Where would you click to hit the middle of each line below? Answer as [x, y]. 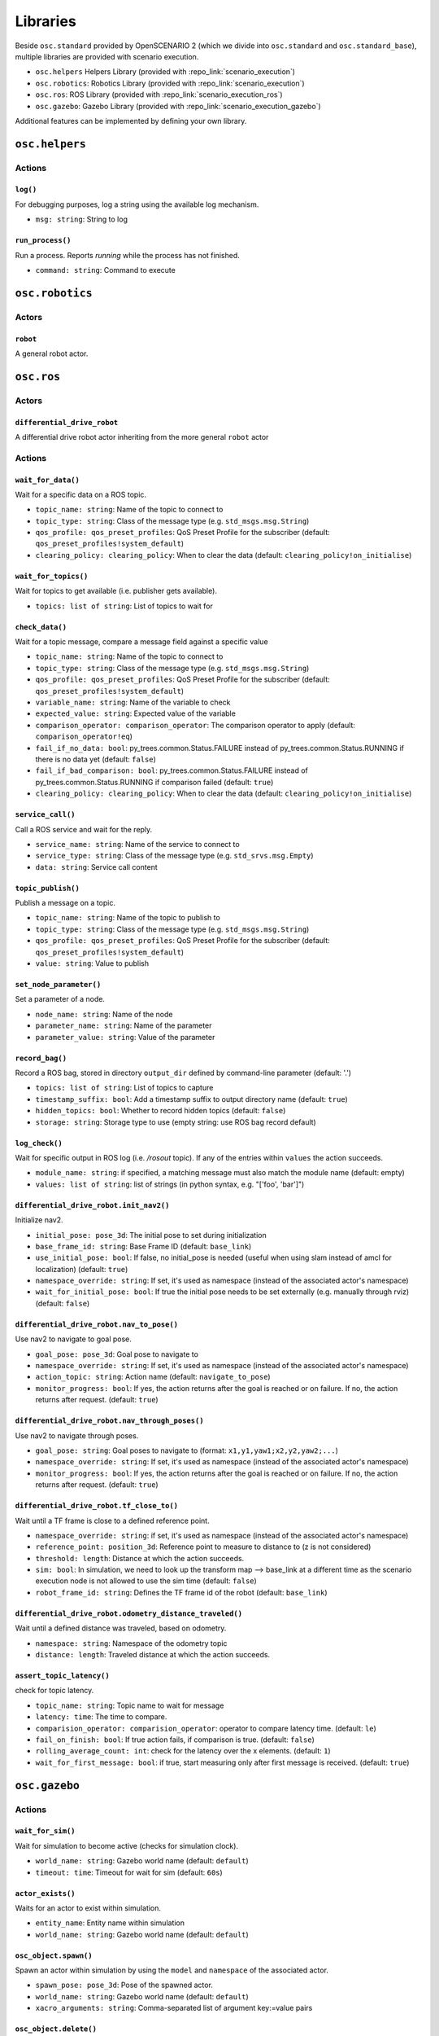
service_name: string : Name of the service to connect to [137, 844]
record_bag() [41, 1058]
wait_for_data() [48, 480]
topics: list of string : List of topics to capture [124, 1088]
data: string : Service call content [96, 867]
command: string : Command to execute [106, 270]
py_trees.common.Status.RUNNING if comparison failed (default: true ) [154, 782]
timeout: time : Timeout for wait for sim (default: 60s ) [129, 1872]
